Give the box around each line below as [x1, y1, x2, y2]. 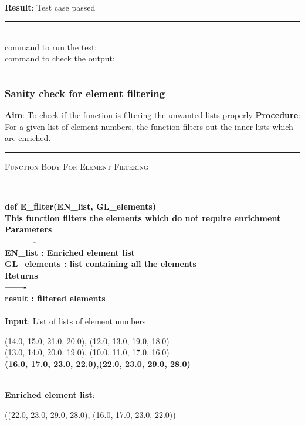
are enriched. [5, 132, 51, 144]
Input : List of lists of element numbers [5, 315, 146, 327]
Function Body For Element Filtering [5, 160, 148, 172]
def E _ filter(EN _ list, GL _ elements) [5, 200, 156, 212]
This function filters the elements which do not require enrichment [5, 211, 281, 224]
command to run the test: [5, 40, 97, 53]
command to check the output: [5, 52, 115, 64]
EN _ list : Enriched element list [5, 246, 135, 258]
